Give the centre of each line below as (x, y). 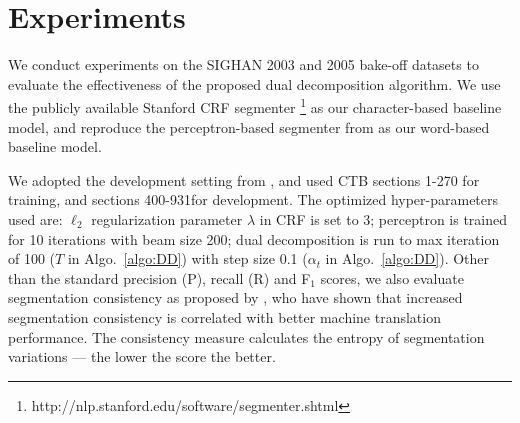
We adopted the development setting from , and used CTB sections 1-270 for (244, 179)
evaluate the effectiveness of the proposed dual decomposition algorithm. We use (254, 83)
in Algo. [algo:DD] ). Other (407, 258)
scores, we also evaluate (392, 277)
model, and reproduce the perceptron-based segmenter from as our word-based (249, 126)
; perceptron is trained (439, 218)
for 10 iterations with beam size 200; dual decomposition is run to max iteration (254, 238)
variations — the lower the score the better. (142, 356)
